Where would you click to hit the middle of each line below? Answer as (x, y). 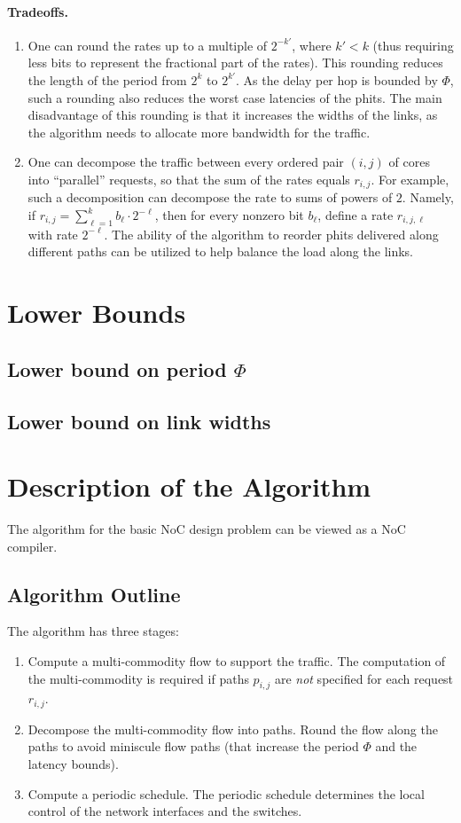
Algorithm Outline (94, 594)
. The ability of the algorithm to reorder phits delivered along (271, 234)
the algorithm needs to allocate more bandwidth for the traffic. (199, 132)
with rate (53, 234)
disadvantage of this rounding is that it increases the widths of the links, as (233, 115)
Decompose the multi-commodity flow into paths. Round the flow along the (233, 729)
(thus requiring (413, 45)
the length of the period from (107, 79)
